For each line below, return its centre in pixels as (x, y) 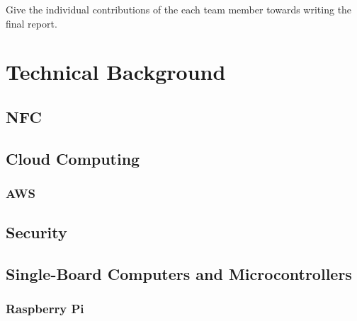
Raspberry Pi (45, 309)
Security (36, 232)
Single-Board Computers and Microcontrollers (179, 274)
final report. (32, 23)
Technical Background (116, 72)
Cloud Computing (73, 158)
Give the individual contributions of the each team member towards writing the (179, 9)
